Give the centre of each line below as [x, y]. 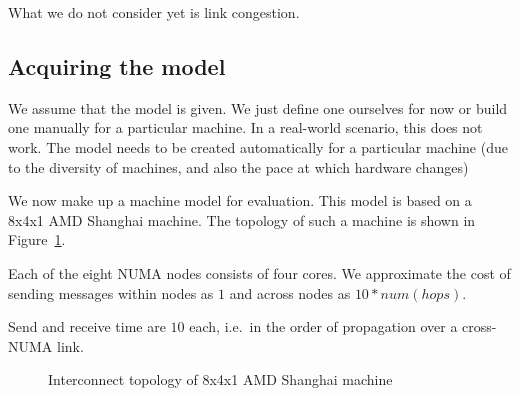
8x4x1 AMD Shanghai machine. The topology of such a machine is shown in [242, 219]
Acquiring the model [117, 65]
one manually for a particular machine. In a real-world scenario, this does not [245, 127]
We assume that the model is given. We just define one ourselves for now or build [258, 107]
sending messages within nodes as [111, 292]
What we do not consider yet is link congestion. [154, 12]
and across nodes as [290, 292]
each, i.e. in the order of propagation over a [323, 326]
